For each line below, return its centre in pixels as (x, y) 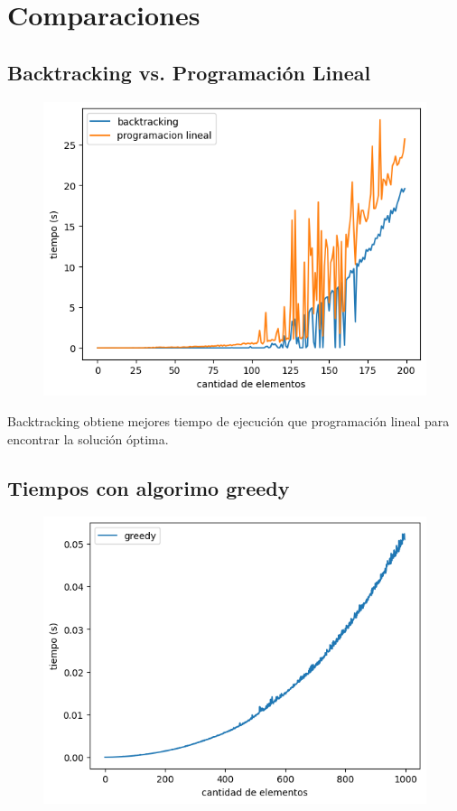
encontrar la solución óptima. (88, 438)
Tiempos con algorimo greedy (149, 487)
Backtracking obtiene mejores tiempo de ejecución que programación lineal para (228, 421)
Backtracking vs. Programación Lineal (189, 72)
